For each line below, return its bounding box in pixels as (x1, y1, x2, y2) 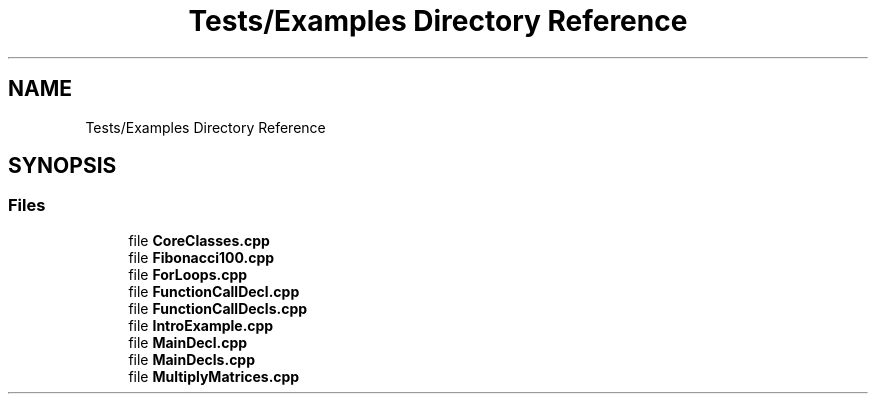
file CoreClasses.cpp (128, 231, 270, 249)
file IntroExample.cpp (128, 316, 274, 334)
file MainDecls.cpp (128, 350, 256, 368)
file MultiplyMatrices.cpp (128, 367, 300, 385)
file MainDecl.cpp (128, 333, 248, 351)
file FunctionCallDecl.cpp (128, 282, 300, 300)
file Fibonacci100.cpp (128, 248, 275, 266)
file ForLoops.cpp (128, 265, 248, 283)
